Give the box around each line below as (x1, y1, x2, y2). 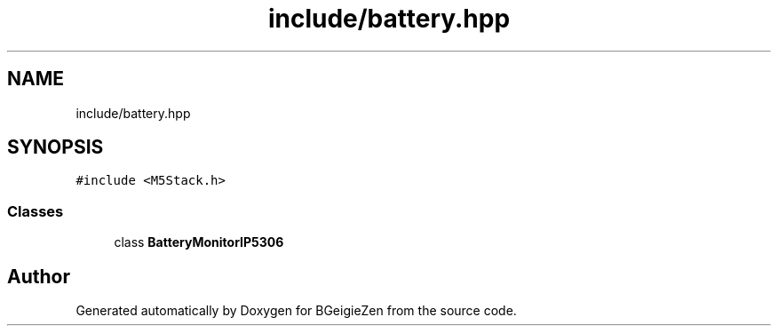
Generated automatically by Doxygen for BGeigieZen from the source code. (75, 303, 517, 319)
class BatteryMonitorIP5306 (114, 234, 284, 250)
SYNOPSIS (7, 136, 104, 159)
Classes (7, 202, 64, 220)
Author (7, 265, 70, 288)
